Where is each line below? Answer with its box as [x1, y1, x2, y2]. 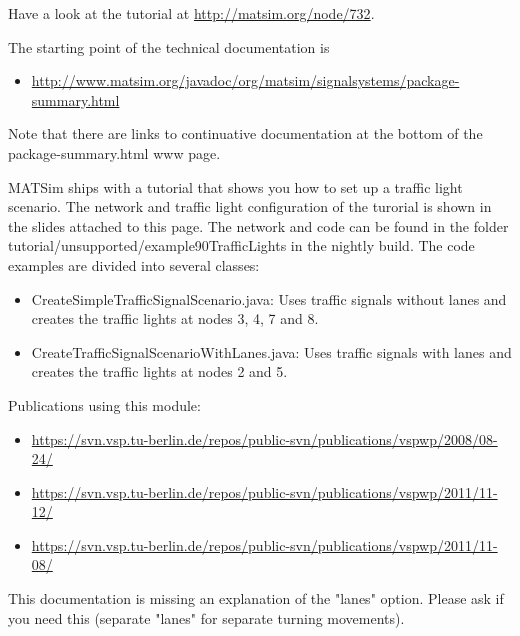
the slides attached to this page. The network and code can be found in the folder [8, 215, 509, 236]
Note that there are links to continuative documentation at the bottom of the [8, 123, 483, 144]
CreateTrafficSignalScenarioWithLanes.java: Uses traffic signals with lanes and [31, 341, 512, 362]
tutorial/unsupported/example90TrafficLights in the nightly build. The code [8, 235, 475, 256]
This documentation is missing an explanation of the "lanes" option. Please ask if [8, 588, 504, 609]
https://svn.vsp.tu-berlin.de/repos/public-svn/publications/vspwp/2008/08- [31, 428, 498, 449]
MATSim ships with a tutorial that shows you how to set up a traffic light [8, 176, 463, 197]
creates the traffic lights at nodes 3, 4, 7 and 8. [31, 308, 319, 329]
